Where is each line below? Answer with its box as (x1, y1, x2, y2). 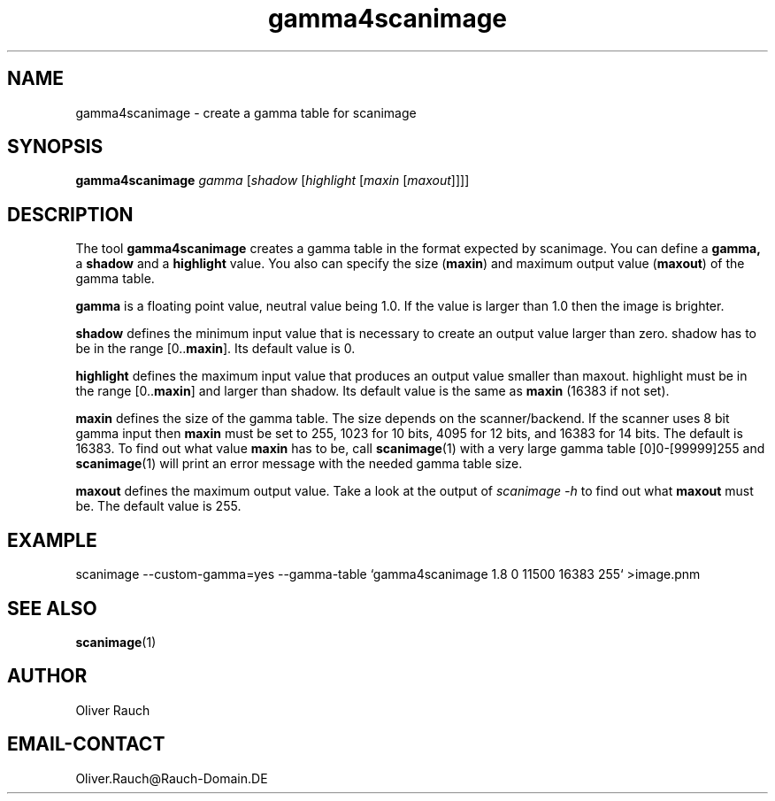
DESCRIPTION (7, 203, 134, 226)
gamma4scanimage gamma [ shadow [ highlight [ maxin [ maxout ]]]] (75, 173, 470, 189)
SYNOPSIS (7, 135, 104, 158)
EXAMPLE (7, 528, 97, 551)
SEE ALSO (7, 597, 97, 620)
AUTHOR (7, 665, 88, 688)
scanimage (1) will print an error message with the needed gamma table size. (75, 456, 523, 472)
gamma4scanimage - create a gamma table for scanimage (75, 104, 417, 120)
